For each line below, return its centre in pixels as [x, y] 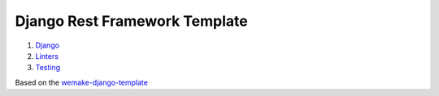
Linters [47, 56]
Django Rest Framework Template [131, 21]
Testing [48, 68]
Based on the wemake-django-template [81, 82]
